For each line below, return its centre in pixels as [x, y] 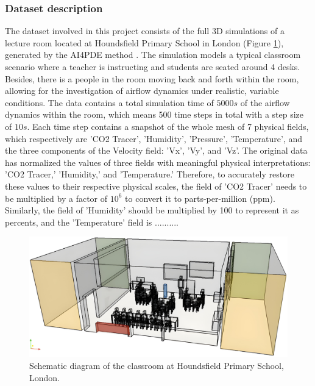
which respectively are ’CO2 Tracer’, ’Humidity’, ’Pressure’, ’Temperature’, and [154, 138]
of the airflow [265, 102]
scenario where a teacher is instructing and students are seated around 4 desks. [153, 66]
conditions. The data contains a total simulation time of [109, 102]
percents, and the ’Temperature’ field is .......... [92, 222]
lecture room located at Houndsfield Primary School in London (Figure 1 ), [144, 42]
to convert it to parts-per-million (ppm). [200, 198]
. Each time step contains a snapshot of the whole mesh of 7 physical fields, [168, 126]
